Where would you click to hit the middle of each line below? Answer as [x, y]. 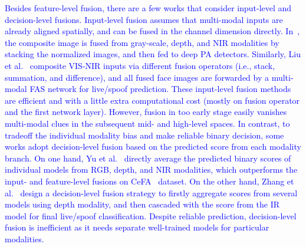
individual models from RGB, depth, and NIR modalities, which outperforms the [151, 169]
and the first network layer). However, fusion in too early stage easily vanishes [146, 112]
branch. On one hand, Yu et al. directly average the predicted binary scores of [148, 158]
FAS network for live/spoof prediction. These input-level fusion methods [160, 89]
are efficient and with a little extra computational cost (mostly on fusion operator [152, 100]
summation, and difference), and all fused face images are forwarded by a [137, 77]
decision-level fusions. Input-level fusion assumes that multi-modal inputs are [144, 19]
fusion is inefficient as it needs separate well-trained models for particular [137, 227]
